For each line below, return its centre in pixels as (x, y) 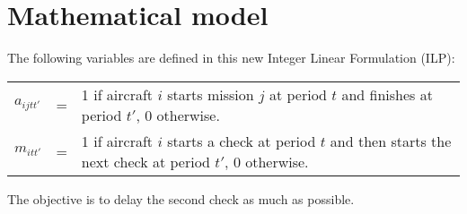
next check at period (146, 161)
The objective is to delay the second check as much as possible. (181, 198)
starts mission (211, 94)
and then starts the (391, 141)
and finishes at (387, 94)
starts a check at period (242, 141)
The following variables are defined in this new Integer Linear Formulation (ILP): (231, 58)
